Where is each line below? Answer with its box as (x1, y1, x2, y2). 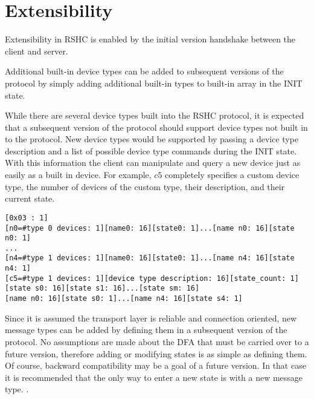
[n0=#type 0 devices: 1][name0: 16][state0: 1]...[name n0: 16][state (5, 223, 295, 232)
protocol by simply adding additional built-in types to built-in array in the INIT (5, 76, 303, 89)
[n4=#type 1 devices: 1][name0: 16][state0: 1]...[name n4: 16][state (5, 254, 295, 263)
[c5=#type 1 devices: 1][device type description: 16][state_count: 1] (5, 274, 299, 283)
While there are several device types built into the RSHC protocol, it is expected (5, 109, 304, 122)
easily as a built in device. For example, (5, 168, 152, 181)
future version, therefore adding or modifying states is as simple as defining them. (5, 347, 307, 360)
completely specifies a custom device (165, 168, 300, 181)
